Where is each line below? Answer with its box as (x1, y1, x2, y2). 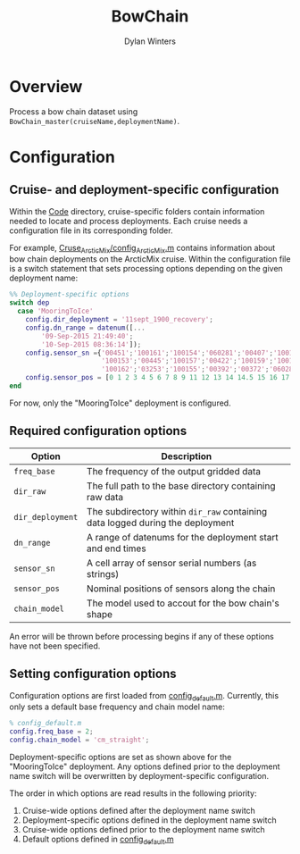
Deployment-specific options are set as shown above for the (9, 752, 232, 763)
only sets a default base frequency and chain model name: (9, 701, 225, 712)
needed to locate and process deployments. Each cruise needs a (9, 215, 248, 226)
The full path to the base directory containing (86, 480, 276, 492)
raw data (86, 490, 124, 503)
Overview (9, 76, 83, 96)
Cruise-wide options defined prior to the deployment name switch (21, 825, 265, 835)
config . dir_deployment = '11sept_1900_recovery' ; (25, 315, 214, 324)
